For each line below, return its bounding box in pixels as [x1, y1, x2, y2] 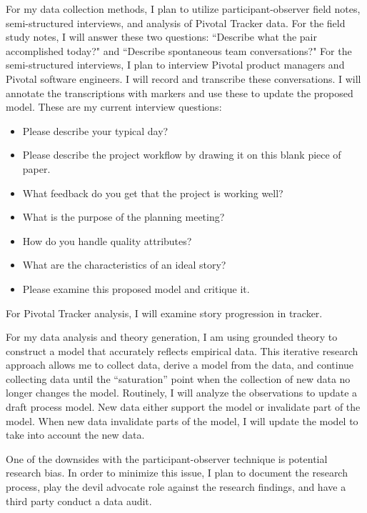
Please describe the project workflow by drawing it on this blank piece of [22, 147, 341, 162]
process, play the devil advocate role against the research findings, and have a [6, 479, 346, 494]
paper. [22, 161, 51, 176]
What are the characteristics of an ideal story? [22, 257, 226, 272]
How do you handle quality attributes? [22, 233, 192, 248]
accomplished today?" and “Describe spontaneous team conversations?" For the [6, 43, 352, 58]
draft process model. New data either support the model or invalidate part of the [6, 399, 361, 414]
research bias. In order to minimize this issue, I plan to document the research [6, 465, 348, 480]
